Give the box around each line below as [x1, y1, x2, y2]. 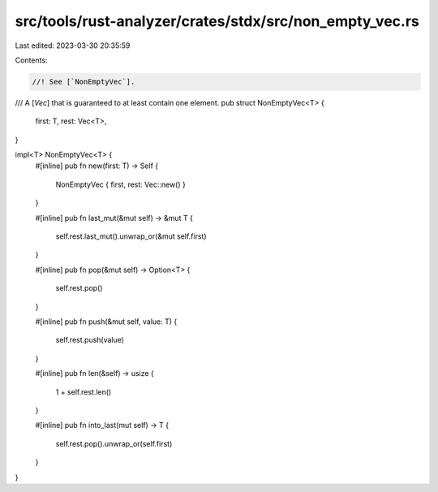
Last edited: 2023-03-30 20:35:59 [15, 41, 131, 50]
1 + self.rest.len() [55, 386, 112, 397]
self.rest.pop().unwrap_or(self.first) [55, 438, 173, 448]
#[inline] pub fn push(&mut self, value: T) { [35, 317, 178, 326]
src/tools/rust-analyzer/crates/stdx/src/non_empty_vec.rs [15, 12, 419, 30]
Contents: [15, 55, 48, 65]
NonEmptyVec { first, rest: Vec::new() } [55, 179, 186, 189]
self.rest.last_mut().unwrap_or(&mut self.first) [55, 231, 207, 241]
